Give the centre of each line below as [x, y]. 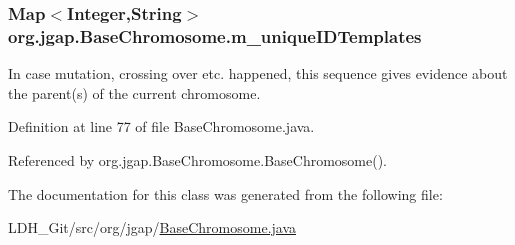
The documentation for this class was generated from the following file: [225, 193]
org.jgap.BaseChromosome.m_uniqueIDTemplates [215, 35]
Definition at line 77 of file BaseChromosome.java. [161, 126]
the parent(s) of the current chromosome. [134, 92]
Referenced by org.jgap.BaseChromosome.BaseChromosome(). [198, 159]
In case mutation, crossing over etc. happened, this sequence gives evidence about [258, 73]
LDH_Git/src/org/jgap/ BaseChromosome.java [152, 227]
